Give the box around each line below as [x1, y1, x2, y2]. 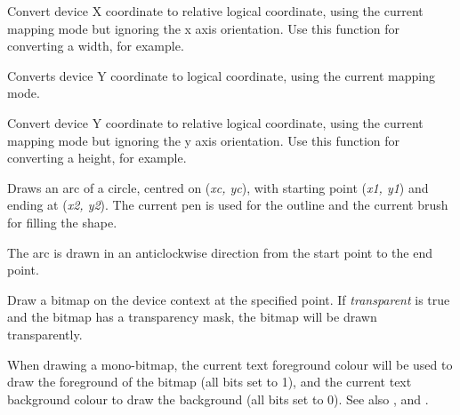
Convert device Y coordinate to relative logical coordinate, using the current [7, 113, 424, 132]
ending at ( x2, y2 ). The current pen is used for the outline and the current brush [7, 196, 448, 214]
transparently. [7, 324, 83, 343]
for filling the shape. [7, 212, 117, 231]
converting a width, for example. [7, 36, 184, 55]
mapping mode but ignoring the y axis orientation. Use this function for [7, 131, 400, 149]
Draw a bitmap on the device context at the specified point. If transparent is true [7, 290, 450, 308]
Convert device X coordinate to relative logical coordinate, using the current [7, 2, 424, 20]
